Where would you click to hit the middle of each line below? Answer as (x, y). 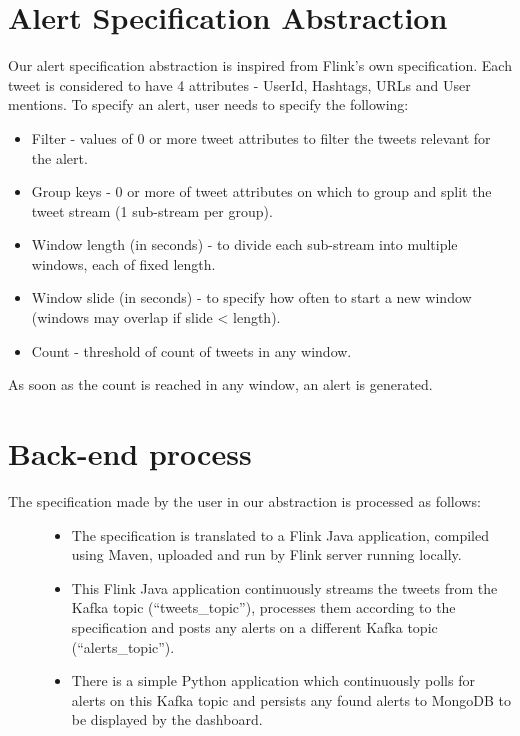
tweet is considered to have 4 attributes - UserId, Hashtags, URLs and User (239, 84)
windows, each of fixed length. (123, 263)
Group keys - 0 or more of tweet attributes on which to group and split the (261, 191)
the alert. (59, 157)
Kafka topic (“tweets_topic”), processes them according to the (263, 607)
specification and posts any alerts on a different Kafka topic (254, 626)
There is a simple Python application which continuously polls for (273, 680)
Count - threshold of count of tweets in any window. (191, 350)
